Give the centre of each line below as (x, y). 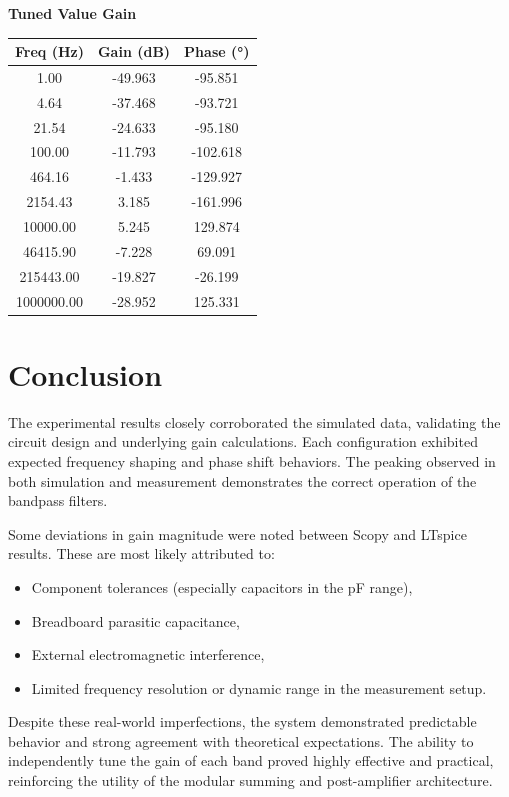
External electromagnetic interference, (148, 654)
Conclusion (85, 373)
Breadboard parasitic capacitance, (135, 620)
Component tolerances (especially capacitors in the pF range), (222, 586)
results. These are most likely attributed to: (141, 553)
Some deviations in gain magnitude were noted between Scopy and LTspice (237, 533)
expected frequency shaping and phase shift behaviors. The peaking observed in (252, 460)
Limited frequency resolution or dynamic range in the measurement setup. (259, 687)
